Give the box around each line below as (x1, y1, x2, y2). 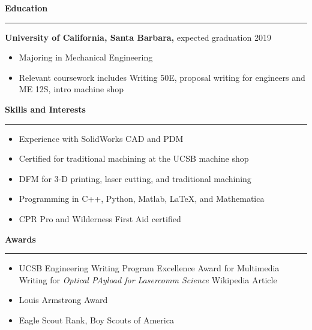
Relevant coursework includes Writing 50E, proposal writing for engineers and (19, 71, 305, 83)
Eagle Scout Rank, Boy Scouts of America (19, 313, 174, 326)
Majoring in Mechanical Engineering (19, 51, 153, 63)
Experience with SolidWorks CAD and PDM (19, 132, 184, 144)
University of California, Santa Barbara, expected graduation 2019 (5, 31, 271, 43)
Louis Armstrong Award (19, 293, 108, 306)
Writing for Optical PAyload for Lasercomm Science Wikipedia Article (19, 273, 277, 286)
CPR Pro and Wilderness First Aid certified (19, 212, 181, 225)
